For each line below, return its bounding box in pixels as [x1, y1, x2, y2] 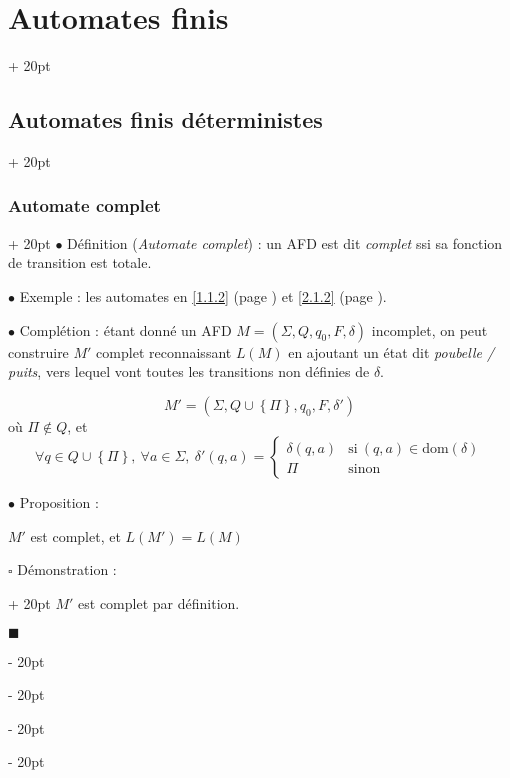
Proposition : [19, 492, 99, 513]
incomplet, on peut [371, 319, 488, 340]
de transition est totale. [8, 252, 152, 273]
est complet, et [30, 525, 121, 546]
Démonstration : [17, 559, 117, 580]
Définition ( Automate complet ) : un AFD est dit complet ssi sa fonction [67, 232, 503, 253]
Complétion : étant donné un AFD [19, 319, 232, 340]
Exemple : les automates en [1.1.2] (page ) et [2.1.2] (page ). [19, 285, 387, 306]
